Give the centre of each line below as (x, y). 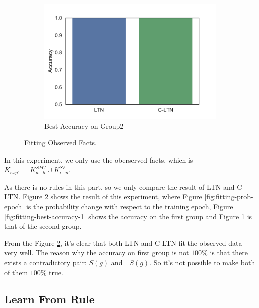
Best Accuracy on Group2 (84, 126)
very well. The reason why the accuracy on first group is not (97, 253)
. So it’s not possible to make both (202, 262)
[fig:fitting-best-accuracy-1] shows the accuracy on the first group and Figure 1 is (128, 216)
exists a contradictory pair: (45, 262)
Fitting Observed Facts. (60, 143)
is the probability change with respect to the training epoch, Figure (129, 206)
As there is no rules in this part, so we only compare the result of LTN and (119, 186)
